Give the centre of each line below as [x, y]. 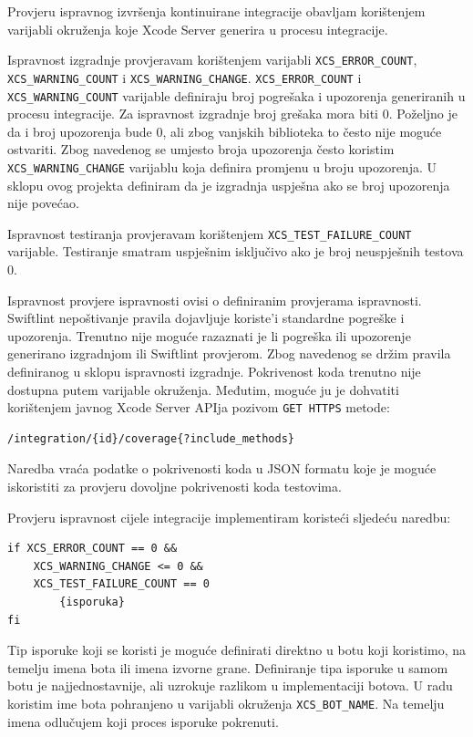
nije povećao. [43, 203]
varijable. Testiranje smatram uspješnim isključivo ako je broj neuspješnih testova [236, 251]
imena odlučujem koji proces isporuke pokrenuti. [143, 721]
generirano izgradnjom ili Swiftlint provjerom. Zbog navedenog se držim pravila [229, 353]
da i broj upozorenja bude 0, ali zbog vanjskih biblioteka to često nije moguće [225, 131]
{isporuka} [92, 602]
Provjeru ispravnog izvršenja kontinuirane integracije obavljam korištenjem [216, 11]
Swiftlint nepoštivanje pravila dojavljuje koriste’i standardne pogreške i [206, 318]
